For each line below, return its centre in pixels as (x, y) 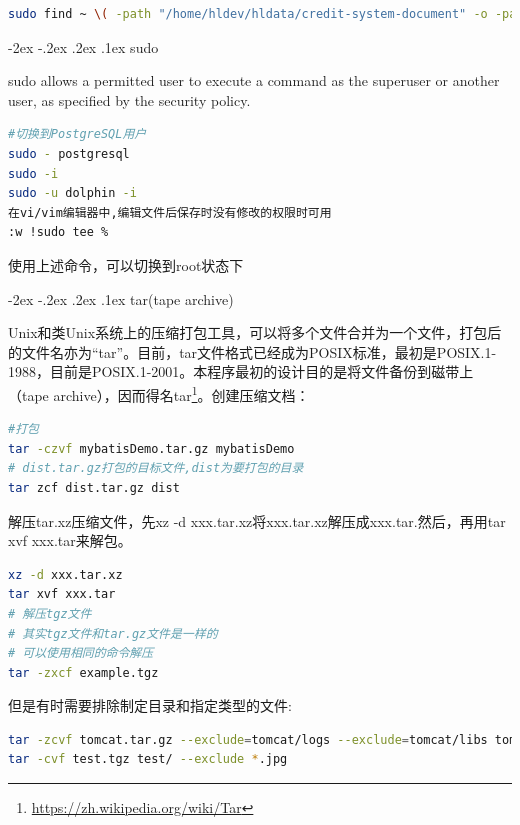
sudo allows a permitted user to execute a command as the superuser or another (254, 80)
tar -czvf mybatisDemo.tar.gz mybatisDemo (151, 448)
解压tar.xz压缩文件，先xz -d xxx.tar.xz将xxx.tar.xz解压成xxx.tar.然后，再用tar (257, 520)
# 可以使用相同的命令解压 (81, 653)
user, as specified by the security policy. (129, 99)
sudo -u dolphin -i (72, 193)
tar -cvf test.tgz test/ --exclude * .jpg (148, 759)
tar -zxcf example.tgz (83, 672)
